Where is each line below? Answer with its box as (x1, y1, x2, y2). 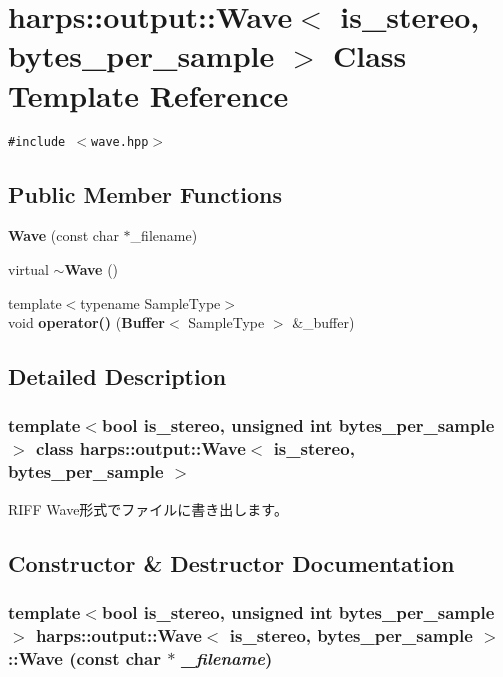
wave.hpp (91, 134, 149, 149)
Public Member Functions (8, 178, 282, 209)
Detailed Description (8, 361, 227, 392)
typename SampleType (80, 292, 221, 313)
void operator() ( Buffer (8, 312, 166, 333)
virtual (8, 258, 49, 279)
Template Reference (8, 74, 289, 115)
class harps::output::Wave (35, 436, 246, 461)
